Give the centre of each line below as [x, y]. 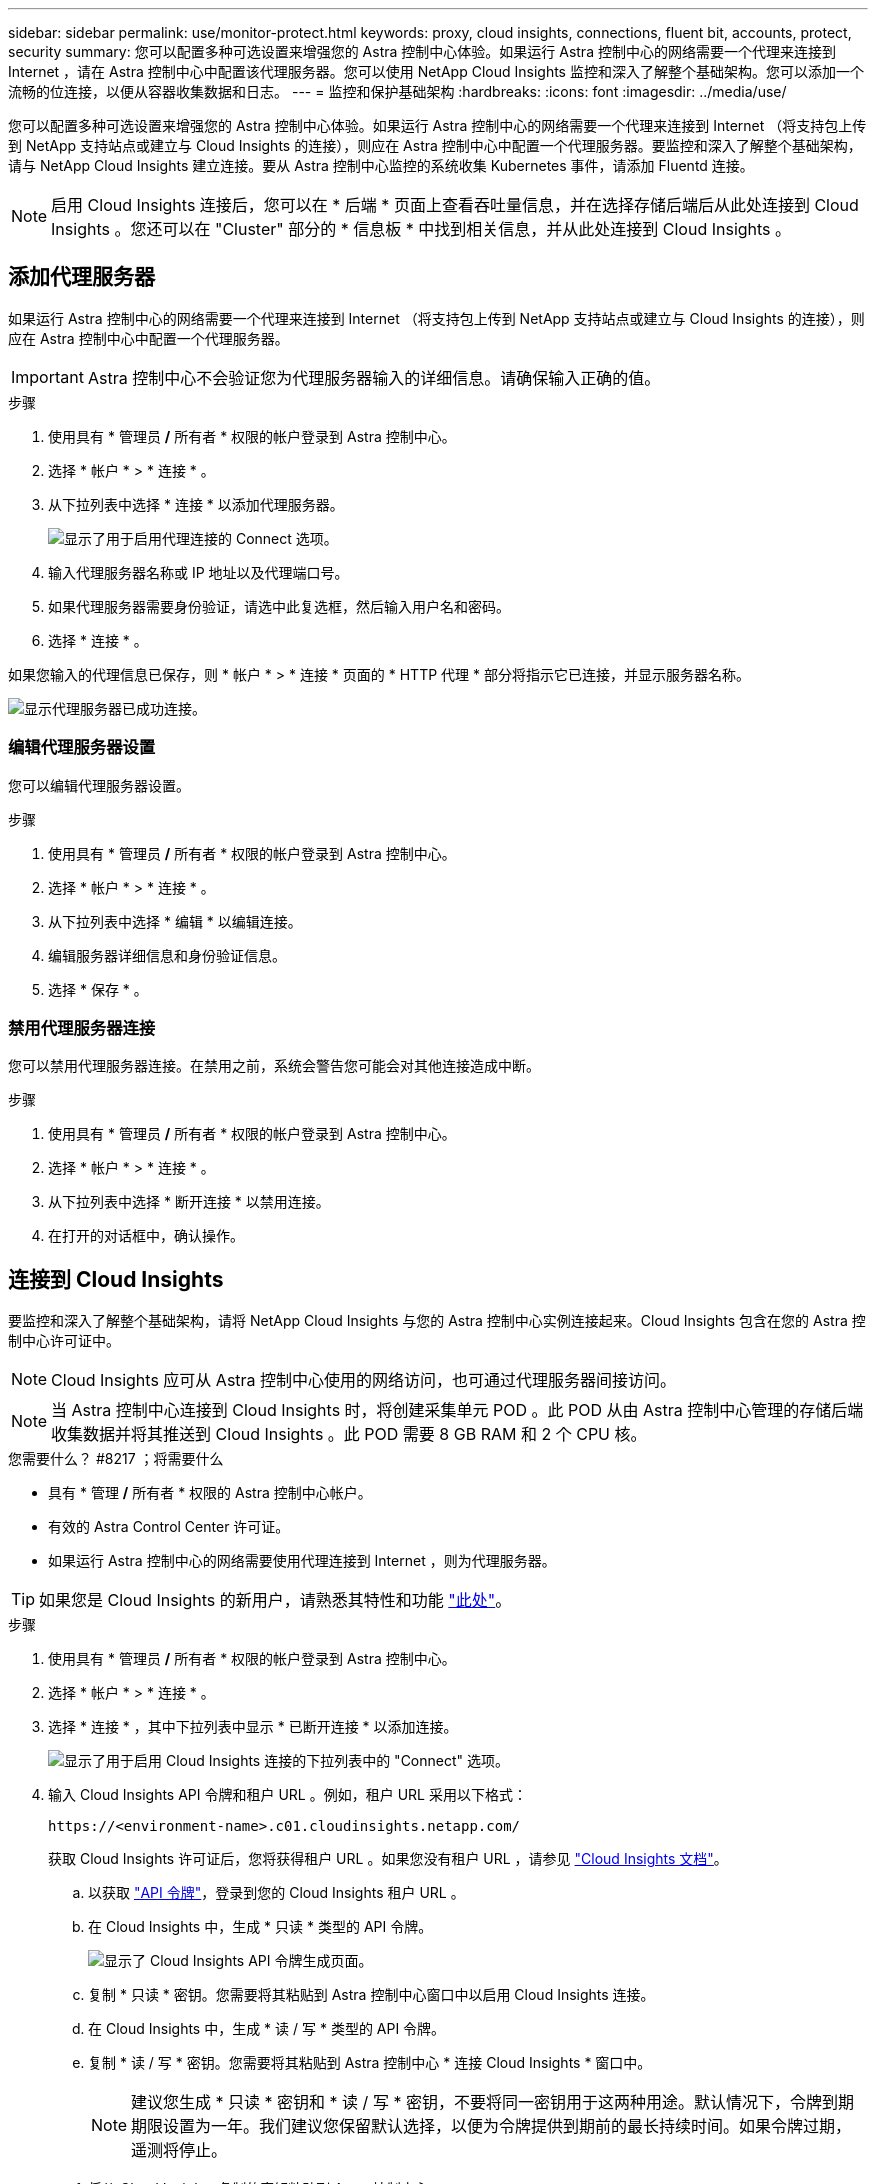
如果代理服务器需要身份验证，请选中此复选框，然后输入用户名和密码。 [279, 606]
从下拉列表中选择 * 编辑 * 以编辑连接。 [175, 921]
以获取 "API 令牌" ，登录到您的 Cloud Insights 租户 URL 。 [276, 1893]
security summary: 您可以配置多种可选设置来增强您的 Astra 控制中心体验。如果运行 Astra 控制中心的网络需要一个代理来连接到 [422, 51]
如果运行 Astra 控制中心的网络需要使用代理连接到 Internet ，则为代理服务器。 [302, 1561]
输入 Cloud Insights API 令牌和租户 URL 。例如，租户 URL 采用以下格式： [287, 1795]
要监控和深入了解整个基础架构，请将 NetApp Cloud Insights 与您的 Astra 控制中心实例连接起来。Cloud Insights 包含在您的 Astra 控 [437, 1321]
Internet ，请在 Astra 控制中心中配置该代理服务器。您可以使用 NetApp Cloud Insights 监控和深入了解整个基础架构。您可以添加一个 [436, 71]
